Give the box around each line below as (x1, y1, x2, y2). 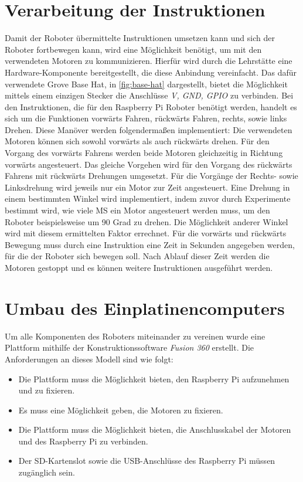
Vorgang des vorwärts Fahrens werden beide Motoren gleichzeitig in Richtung (5, 147, 283, 159)
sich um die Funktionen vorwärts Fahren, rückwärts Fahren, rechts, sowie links (5, 112, 287, 124)
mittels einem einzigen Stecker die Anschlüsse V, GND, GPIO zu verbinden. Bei (5, 89, 294, 101)
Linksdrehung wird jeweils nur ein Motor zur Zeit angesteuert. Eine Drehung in (5, 181, 290, 193)
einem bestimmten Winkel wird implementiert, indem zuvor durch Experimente (5, 192, 291, 205)
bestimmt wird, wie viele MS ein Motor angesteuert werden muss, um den (5, 204, 270, 216)
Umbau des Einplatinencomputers (5, 296, 285, 320)
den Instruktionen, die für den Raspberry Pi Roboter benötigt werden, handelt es (5, 100, 297, 113)
